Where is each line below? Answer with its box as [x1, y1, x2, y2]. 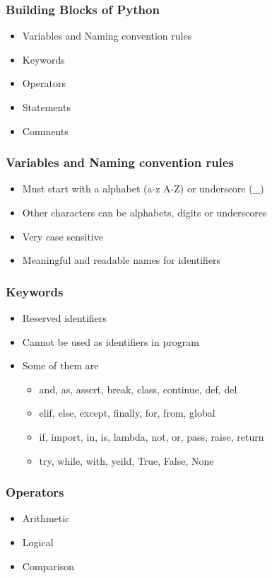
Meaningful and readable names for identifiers [22, 253, 221, 267]
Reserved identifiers [22, 311, 107, 325]
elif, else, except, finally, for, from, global [39, 405, 215, 420]
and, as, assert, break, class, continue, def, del [39, 381, 237, 396]
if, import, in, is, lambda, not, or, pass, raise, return [39, 429, 264, 444]
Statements [22, 100, 71, 114]
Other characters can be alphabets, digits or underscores [22, 205, 267, 219]
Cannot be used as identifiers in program [22, 334, 199, 349]
